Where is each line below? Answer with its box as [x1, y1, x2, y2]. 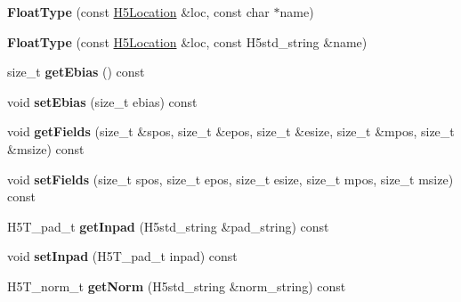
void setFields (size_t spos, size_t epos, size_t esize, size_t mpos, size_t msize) [7, 169, 454, 188]
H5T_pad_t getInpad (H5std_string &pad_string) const [7, 216, 329, 235]
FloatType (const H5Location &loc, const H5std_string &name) [7, 32, 368, 51]
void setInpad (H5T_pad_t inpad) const [7, 247, 238, 265]
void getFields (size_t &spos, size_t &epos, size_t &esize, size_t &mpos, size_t [7, 122, 455, 141]
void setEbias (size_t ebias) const [7, 92, 198, 110]
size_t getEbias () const [7, 62, 145, 81]
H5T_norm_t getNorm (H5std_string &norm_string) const [7, 276, 346, 295]
